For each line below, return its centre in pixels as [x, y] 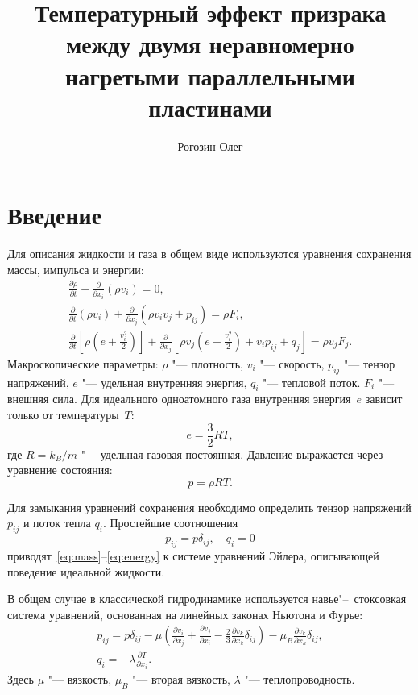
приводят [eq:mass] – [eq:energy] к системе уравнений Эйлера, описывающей [193, 555]
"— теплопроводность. [300, 678]
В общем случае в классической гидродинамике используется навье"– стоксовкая [207, 599]
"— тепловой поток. [312, 382]
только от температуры [63, 414]
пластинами [210, 107]
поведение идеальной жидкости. [86, 571]
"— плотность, [208, 363]
